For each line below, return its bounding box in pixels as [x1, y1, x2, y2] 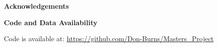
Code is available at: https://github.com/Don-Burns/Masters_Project [4, 33, 214, 44]
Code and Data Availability [4, 17, 98, 27]
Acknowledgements [4, 1, 69, 11]
